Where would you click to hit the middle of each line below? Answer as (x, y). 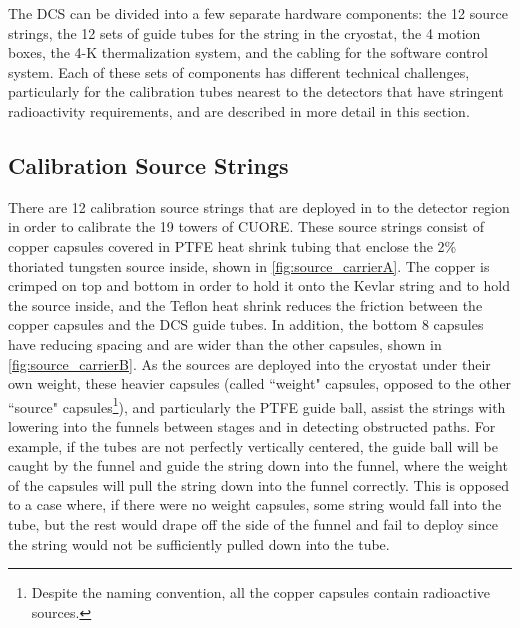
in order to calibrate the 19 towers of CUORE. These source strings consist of (246, 226)
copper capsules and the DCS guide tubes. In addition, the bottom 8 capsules (246, 324)
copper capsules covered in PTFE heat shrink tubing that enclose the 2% (232, 245)
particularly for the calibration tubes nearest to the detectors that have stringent (256, 91)
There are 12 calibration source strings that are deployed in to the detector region (259, 206)
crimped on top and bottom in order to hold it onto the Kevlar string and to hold (259, 285)
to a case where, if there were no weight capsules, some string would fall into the (255, 504)
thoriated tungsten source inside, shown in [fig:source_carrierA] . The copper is (249, 265)
